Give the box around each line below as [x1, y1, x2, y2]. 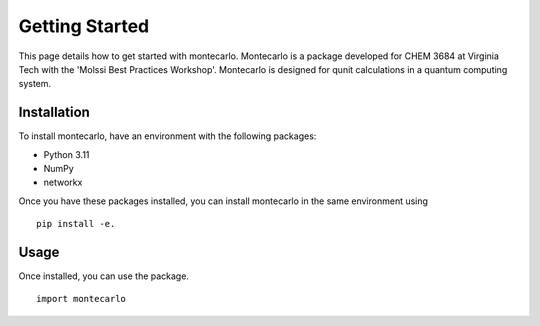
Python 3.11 [43, 148, 90, 160]
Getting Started [18, 15, 150, 37]
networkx [43, 176, 83, 189]
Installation [18, 104, 90, 121]
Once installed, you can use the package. [18, 270, 190, 282]
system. [18, 78, 52, 90]
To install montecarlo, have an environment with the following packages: [18, 130, 317, 142]
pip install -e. [36, 218, 116, 230]
